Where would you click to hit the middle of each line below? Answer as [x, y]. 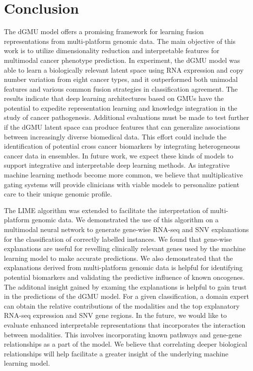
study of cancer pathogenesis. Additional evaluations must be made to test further [126, 117]
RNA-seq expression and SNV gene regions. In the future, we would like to [115, 315]
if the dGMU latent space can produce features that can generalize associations [122, 127]
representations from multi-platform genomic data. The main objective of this [120, 41]
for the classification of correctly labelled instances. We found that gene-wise [118, 239]
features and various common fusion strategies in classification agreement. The [121, 88]
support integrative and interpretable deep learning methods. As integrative [117, 165]
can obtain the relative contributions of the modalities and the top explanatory [122, 305]
